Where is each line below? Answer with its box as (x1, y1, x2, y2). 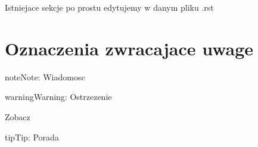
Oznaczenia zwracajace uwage (5, 36, 254, 60)
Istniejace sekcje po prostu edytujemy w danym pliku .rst (5, 1, 214, 13)
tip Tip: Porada (5, 130, 59, 143)
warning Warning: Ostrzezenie (5, 90, 112, 103)
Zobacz (5, 110, 30, 123)
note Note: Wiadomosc (5, 70, 85, 83)
